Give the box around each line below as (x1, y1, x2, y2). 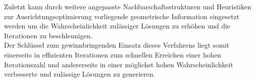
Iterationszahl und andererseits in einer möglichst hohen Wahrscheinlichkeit (4, 59, 233, 69)
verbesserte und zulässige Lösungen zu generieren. (4, 69, 155, 79)
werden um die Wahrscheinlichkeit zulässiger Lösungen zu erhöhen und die (4, 21, 230, 31)
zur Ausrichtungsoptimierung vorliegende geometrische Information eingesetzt (4, 11, 240, 21)
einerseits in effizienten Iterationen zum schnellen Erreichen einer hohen (4, 49, 221, 59)
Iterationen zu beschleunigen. (4, 30, 93, 40)
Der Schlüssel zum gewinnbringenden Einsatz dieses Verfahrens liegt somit (4, 40, 230, 50)
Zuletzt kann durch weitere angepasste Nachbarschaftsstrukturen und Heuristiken (4, 1, 252, 11)
